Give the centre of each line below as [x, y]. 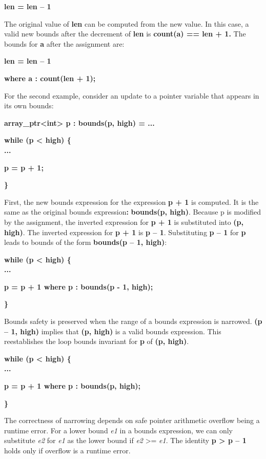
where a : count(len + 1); [50, 78]
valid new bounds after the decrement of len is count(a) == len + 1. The [125, 34]
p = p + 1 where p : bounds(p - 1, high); [79, 286]
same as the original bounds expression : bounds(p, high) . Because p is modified [133, 212]
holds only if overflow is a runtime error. [67, 450]
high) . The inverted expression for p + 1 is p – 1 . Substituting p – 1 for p [125, 232]
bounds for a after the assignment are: [64, 43]
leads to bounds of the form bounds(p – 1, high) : [86, 242]
